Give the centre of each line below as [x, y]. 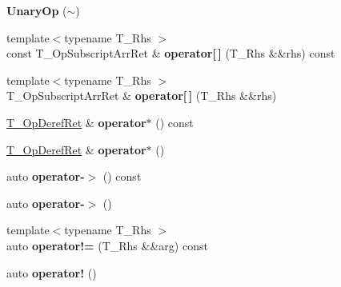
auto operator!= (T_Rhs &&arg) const [107, 245]
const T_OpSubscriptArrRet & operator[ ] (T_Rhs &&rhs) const [171, 53]
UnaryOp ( [37, 10]
